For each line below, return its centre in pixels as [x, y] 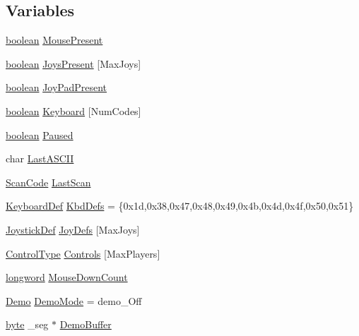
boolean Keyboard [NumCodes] [73, 110]
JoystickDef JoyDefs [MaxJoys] [73, 229]
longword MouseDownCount [67, 277]
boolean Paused [40, 134]
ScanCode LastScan [48, 182]
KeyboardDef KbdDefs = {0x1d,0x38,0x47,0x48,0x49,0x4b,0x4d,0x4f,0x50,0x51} [180, 206]
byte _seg [27, 324]
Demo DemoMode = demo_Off [74, 300]
